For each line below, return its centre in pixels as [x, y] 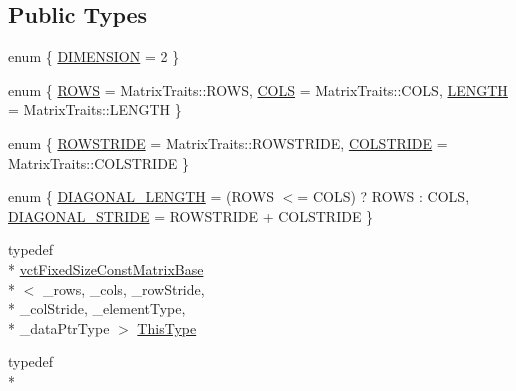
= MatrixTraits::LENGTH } [95, 109]
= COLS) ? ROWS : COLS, [383, 196]
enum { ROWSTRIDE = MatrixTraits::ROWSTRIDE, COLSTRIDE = [228, 142]
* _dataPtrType [59, 327]
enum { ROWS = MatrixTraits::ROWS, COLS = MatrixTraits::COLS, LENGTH [258, 89]
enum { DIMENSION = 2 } [94, 56]
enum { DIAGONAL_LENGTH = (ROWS [141, 196]
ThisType [167, 327]
